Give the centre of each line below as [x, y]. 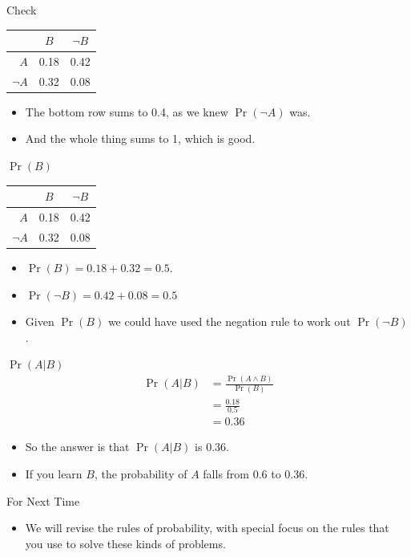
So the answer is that [77, 447]
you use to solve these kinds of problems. [125, 543]
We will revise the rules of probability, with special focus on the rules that [207, 528]
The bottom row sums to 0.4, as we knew [127, 111]
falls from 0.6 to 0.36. [256, 474]
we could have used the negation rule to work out [229, 321]
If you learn [54, 474]
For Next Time [43, 500]
